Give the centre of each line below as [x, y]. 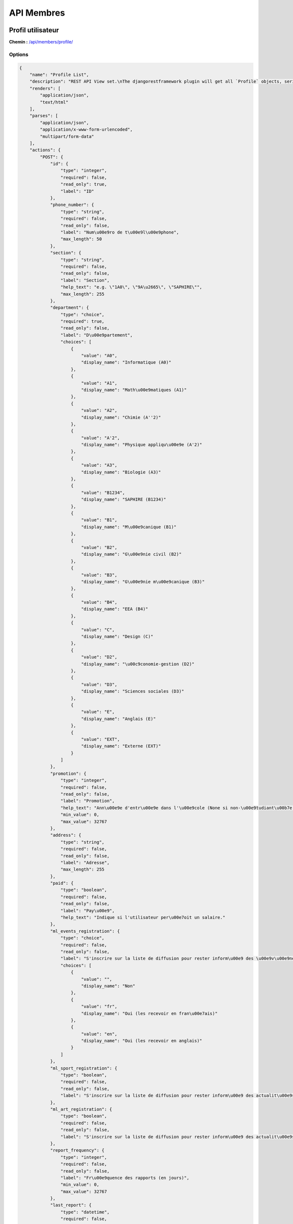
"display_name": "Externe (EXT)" [121, 746]
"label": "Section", [85, 280]
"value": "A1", [99, 383]
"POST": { [52, 157]
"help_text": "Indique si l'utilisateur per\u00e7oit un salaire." [143, 918]
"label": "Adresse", [85, 862]
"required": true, [82, 321]
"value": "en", [99, 1034]
